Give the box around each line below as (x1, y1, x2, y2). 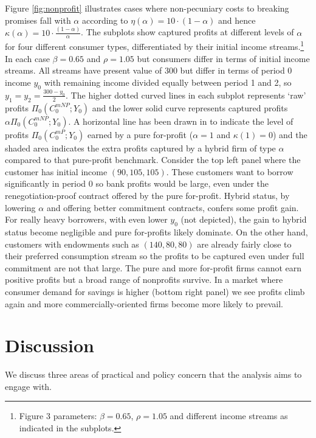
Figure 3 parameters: (19, 409, 97, 422)
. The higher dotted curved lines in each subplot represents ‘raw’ (66, 88, 306, 101)
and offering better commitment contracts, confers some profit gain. (46, 201, 299, 214)
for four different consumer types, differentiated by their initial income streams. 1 (5, 38, 304, 52)
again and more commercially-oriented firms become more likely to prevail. (5, 297, 283, 310)
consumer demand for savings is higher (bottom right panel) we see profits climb (5, 285, 305, 297)
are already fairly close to (197, 237, 292, 250)
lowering (5, 201, 36, 214)
